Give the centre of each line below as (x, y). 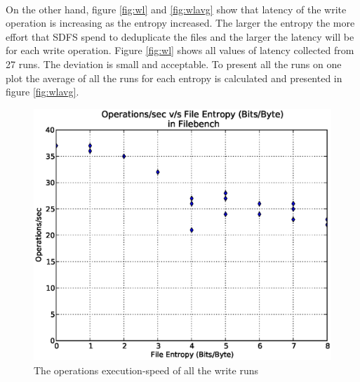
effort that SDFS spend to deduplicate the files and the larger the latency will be (180, 36)
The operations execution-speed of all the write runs (146, 370)
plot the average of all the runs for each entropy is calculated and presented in (174, 78)
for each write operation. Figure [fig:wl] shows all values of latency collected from (180, 50)
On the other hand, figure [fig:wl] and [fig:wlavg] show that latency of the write (176, 9)
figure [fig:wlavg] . (42, 92)
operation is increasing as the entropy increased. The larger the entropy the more (180, 23)
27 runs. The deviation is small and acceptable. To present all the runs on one (174, 64)
